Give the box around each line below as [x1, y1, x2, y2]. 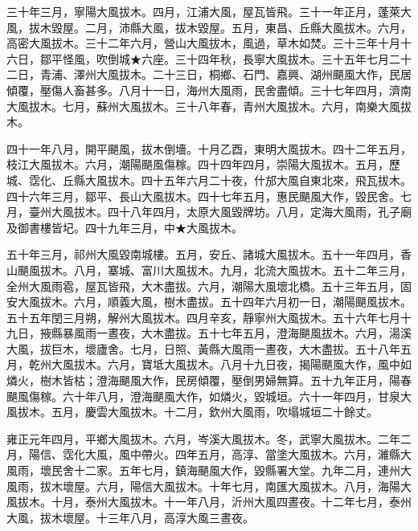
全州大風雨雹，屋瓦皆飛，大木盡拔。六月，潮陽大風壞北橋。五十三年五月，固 [6, 277, 412, 294]
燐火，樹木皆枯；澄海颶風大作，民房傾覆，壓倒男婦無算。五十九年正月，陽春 [6, 372, 412, 389]
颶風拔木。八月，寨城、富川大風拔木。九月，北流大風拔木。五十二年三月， [17, 261, 412, 278]
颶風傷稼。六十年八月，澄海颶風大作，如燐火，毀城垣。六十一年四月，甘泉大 [6, 387, 412, 404]
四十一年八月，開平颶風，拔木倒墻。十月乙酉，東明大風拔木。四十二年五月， [6, 140, 412, 157]
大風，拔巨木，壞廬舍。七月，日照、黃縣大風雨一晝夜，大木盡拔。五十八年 [6, 340, 400, 357]
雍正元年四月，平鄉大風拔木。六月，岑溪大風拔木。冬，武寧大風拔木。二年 [6, 430, 400, 447]
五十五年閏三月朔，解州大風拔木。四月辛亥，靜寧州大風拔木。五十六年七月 [6, 308, 400, 325]
